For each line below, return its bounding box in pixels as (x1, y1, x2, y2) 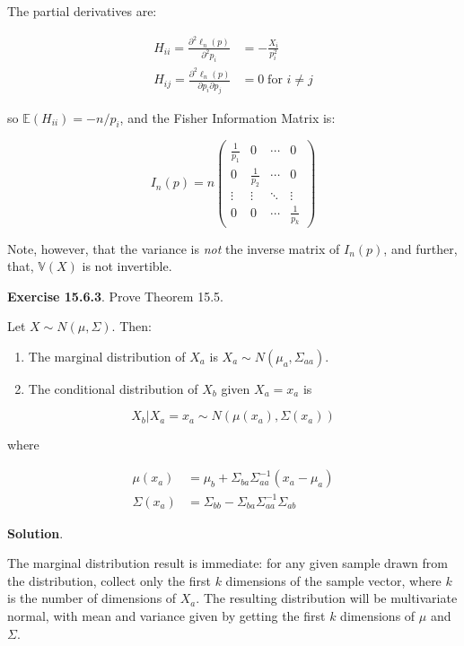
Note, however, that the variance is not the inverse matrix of (7, 239, 340, 258)
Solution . (7, 523, 64, 542)
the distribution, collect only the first (7, 571, 211, 589)
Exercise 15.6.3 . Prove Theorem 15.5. (7, 286, 223, 305)
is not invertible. (82, 257, 172, 275)
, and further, (383, 239, 458, 258)
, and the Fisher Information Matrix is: (119, 108, 336, 127)
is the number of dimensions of (7, 589, 177, 607)
